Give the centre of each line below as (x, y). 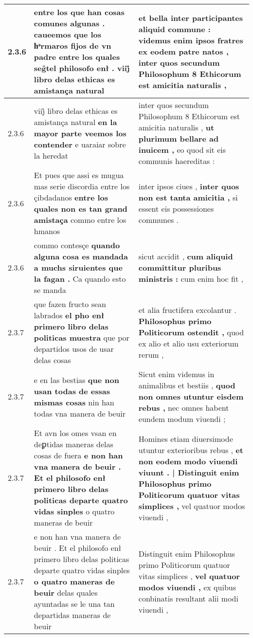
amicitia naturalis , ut (176, 127)
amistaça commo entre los (80, 220)
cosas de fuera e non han (78, 455)
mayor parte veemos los (80, 133)
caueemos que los (68, 34)
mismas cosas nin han (74, 402)
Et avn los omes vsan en (75, 433)
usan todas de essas (72, 391)
